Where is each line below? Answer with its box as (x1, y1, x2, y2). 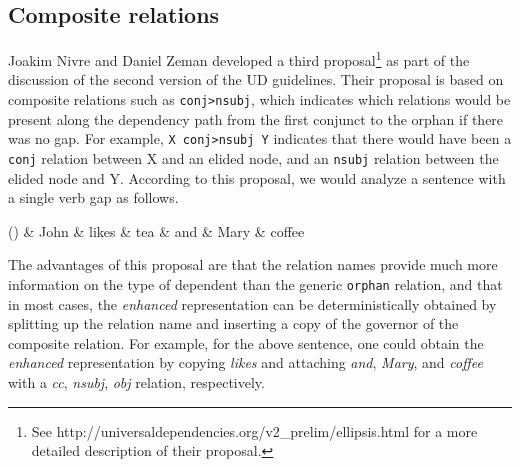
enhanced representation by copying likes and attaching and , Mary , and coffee (8, 352, 483, 373)
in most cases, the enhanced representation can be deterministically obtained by (8, 293, 497, 314)
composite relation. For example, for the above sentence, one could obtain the (8, 332, 484, 353)
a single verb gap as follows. (8, 187, 179, 208)
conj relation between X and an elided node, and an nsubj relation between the (8, 147, 499, 168)
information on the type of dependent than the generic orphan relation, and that (8, 273, 503, 294)
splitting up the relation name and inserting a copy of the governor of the (8, 313, 459, 334)
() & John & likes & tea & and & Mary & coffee (8, 220, 305, 241)
